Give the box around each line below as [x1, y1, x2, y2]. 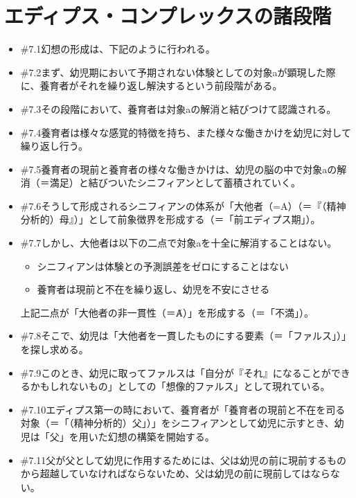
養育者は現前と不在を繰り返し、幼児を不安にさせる [37, 282, 270, 296]
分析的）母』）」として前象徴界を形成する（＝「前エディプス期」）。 [20, 212, 321, 226]
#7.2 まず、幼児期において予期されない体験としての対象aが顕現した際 [20, 64, 336, 79]
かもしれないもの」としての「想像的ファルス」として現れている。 [30, 379, 330, 393]
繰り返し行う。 [20, 139, 88, 153]
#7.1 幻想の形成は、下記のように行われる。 [20, 42, 215, 56]
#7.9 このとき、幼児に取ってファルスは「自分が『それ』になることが [20, 365, 331, 380]
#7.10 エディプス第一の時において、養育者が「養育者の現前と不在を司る [20, 402, 346, 416]
